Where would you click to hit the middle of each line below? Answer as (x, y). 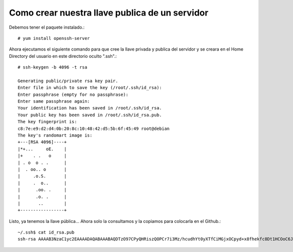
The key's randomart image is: (55, 135)
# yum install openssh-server (54, 38)
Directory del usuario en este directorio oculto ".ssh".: (63, 56)
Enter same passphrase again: (54, 101)
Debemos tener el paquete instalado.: (47, 27)
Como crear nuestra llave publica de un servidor (109, 13)
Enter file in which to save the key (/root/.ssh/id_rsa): (90, 88)
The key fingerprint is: (47, 122)
